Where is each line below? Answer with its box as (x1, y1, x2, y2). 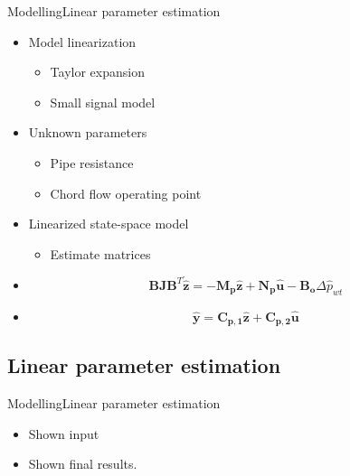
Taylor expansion (50, 62, 145, 81)
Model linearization (28, 32, 137, 51)
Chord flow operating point (50, 183, 202, 202)
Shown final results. (28, 454, 137, 473)
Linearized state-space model (28, 214, 189, 233)
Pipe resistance (50, 153, 134, 172)
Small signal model (50, 92, 156, 111)
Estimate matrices (50, 244, 151, 263)
